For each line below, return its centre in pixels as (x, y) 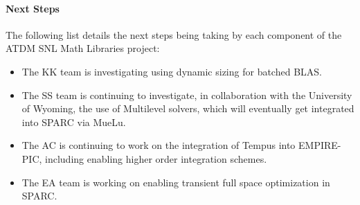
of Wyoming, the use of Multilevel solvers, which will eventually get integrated (188, 108)
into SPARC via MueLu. (74, 122)
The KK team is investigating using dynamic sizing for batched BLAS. (172, 71)
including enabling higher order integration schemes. (156, 158)
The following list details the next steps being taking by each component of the (174, 34)
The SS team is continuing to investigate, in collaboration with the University (187, 95)
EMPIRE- (320, 145)
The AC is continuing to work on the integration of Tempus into (159, 145)
